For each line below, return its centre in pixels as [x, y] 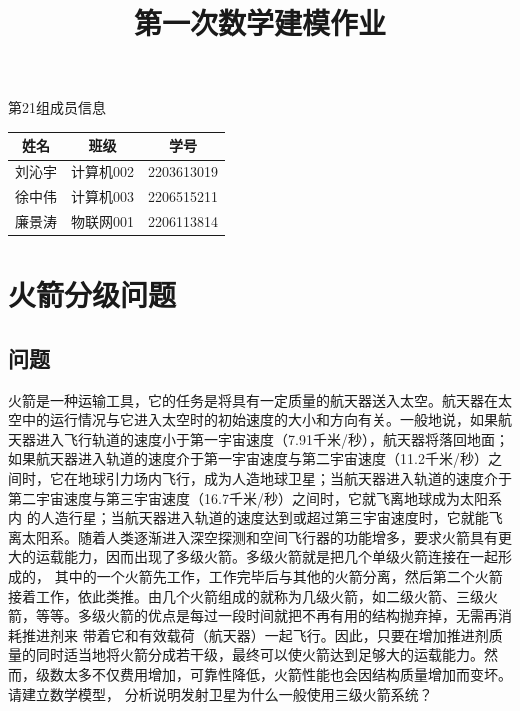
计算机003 [102, 196]
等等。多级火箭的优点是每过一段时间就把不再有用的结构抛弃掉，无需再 [266, 615]
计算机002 [102, 171]
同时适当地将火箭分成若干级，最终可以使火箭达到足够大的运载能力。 [259, 654]
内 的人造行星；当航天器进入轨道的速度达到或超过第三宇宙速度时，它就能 [248, 517]
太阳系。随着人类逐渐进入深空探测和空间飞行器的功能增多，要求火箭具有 [259, 536]
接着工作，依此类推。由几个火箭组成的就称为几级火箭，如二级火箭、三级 [246, 595]
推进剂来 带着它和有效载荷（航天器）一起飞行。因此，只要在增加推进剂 [255, 634]
